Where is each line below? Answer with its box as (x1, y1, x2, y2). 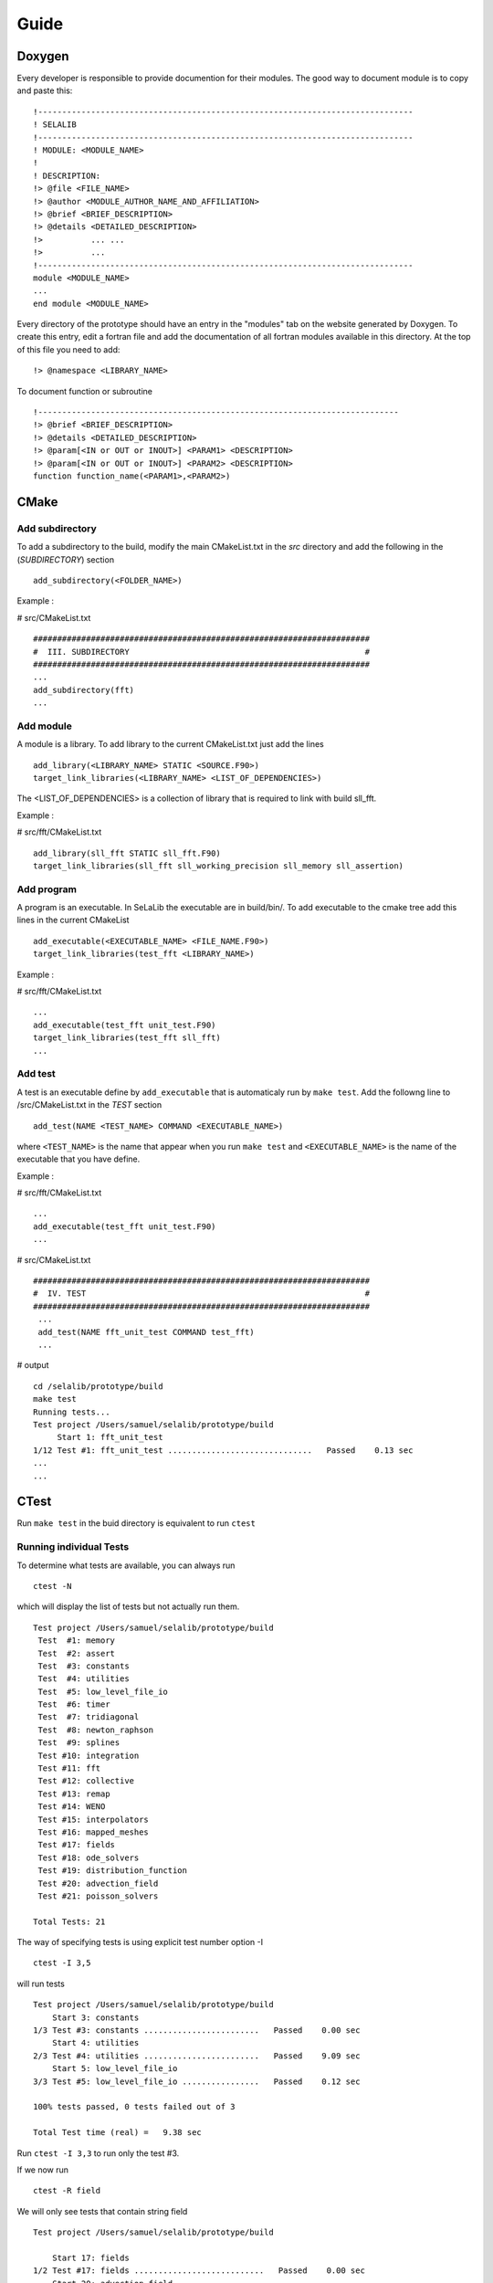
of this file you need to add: (16, 343, 121, 355)
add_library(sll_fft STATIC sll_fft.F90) (33, 847, 221, 858)
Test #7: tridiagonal (37, 1712, 140, 1722)
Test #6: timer (37, 1699, 110, 1710)
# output (16, 1360, 49, 1371)
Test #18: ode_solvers (37, 1852, 140, 1863)
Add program (16, 882, 78, 895)
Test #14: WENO (37, 1802, 106, 1812)
